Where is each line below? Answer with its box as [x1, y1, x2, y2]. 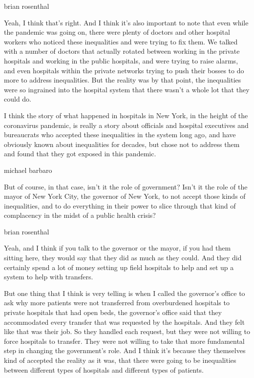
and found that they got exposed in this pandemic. [4, 148, 156, 159]
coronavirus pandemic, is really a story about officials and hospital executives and [4, 120, 249, 130]
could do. [4, 94, 32, 104]
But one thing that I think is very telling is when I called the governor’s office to [4, 288, 245, 298]
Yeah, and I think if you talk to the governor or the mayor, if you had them [4, 243, 231, 253]
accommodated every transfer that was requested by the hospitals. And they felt [4, 316, 245, 327]
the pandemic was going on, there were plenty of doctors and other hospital [4, 27, 230, 37]
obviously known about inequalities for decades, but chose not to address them [4, 139, 240, 149]
